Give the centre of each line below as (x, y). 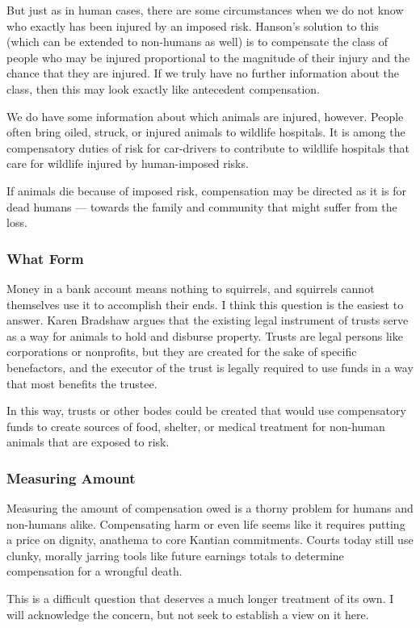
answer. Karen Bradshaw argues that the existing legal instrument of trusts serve (208, 320)
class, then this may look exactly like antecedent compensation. (163, 88)
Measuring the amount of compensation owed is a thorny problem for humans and (210, 508)
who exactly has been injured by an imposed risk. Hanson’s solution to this (193, 25)
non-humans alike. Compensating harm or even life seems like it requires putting (206, 523)
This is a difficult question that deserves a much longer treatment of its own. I (200, 599)
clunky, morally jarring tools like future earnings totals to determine (175, 555)
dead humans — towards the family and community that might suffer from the (202, 206)
